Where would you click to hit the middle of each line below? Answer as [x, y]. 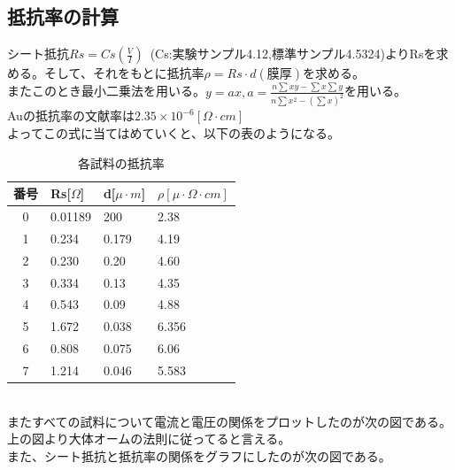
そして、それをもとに [105, 73]
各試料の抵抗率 [121, 162]
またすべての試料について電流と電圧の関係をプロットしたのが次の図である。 [229, 421]
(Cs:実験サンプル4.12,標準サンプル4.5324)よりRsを [293, 54]
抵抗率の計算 [63, 16]
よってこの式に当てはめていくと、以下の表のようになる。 [174, 132]
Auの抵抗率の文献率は [71, 116]
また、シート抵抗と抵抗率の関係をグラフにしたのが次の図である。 [199, 455]
